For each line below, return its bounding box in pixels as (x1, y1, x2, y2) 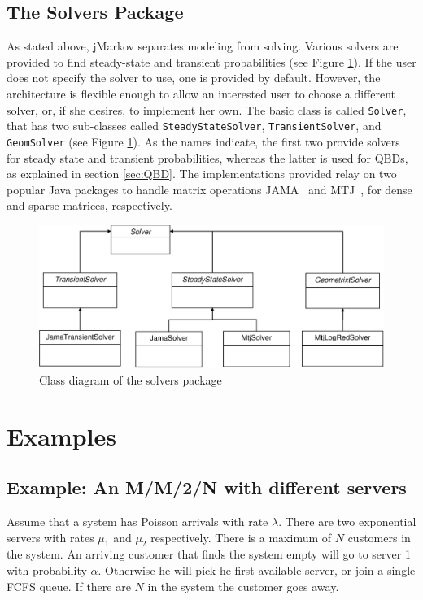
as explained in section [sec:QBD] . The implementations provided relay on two (7, 165, 397, 182)
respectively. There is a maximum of (150, 528, 332, 546)
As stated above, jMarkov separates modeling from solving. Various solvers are (7, 37, 399, 54)
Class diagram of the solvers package (39, 371, 222, 388)
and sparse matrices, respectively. (7, 197, 172, 214)
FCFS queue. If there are (7, 577, 131, 594)
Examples (7, 419, 116, 452)
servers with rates (7, 528, 94, 546)
